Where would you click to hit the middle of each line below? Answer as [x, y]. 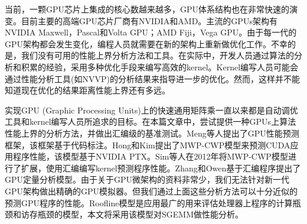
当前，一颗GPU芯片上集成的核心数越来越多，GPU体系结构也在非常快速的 [147, 9]
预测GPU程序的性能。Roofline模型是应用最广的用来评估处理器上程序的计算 [149, 202]
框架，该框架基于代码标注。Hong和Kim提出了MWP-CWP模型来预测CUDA [148, 145]
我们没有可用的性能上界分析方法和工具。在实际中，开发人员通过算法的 [157, 55]
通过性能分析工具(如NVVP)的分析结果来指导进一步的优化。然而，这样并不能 [152, 78]
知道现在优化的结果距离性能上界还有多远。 [87, 90]
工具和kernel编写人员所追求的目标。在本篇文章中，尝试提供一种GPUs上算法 [151, 121]
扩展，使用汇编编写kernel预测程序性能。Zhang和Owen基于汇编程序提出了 [161, 168]
